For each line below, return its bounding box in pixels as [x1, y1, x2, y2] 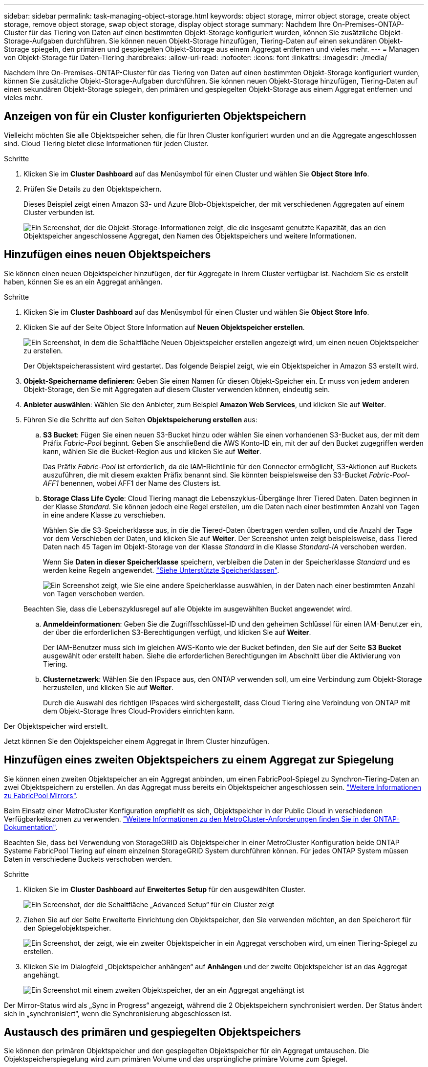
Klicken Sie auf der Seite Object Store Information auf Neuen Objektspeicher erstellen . [23, 323, 305, 331]
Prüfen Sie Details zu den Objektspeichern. [23, 184, 162, 193]
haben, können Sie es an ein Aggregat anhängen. [4, 277, 163, 286]
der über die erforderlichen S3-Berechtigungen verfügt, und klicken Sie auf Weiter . [43, 628, 311, 636]
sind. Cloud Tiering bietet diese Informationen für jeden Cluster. [4, 139, 209, 148]
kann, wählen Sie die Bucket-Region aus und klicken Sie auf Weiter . [43, 447, 261, 456]
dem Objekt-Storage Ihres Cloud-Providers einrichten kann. [43, 706, 235, 715]
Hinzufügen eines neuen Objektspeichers [4, 248, 211, 261]
